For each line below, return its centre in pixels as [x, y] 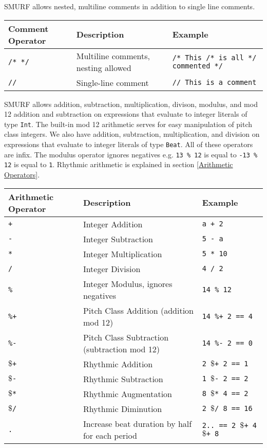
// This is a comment [214, 83]
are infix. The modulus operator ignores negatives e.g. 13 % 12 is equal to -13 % [131, 154]
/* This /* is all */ [214, 57]
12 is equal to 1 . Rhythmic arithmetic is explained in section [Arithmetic [119, 164]
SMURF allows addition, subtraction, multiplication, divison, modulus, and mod [131, 104]
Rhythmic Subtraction [123, 379]
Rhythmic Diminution [122, 408]
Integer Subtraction [118, 239]
